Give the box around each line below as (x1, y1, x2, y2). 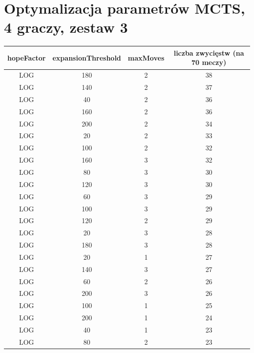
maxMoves (127, 52, 165, 62)
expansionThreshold (52, 52, 121, 62)
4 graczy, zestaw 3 (4, 17, 128, 37)
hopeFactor (7, 52, 46, 62)
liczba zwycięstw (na (173, 47, 244, 58)
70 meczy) (191, 57, 227, 67)
